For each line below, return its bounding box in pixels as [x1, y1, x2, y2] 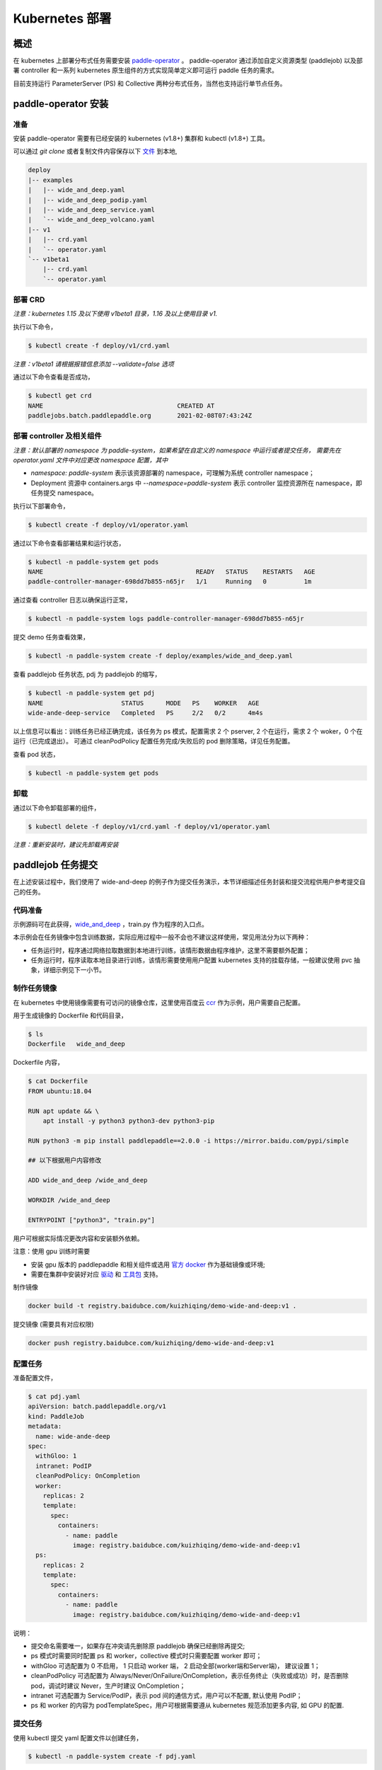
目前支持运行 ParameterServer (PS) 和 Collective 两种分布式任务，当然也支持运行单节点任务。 [13, 79, 286, 88]
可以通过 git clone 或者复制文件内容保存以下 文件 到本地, [13, 147, 178, 156]
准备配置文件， [13, 1374, 57, 1382]
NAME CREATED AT [28, 401, 215, 410]
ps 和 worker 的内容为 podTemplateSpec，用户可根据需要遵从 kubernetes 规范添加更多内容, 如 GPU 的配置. [30, 1701, 345, 1710]
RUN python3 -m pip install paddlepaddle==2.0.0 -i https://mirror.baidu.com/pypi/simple [28, 1136, 349, 1145]
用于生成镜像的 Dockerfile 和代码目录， [13, 1011, 127, 1020]
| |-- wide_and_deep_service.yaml [28, 205, 156, 214]
